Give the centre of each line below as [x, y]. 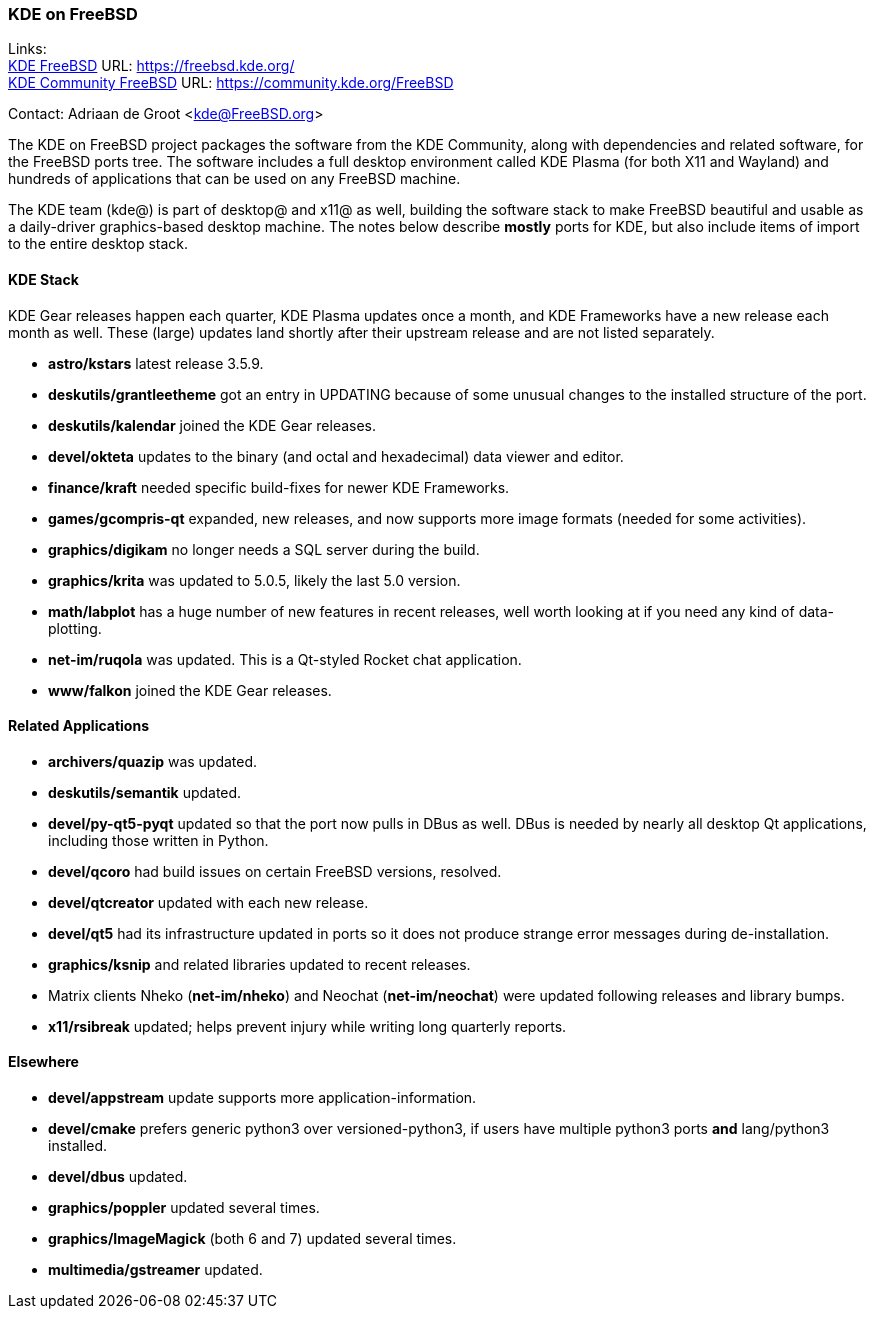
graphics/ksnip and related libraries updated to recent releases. [259, 964]
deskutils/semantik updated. [145, 792]
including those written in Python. [158, 840]
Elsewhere [43, 1062]
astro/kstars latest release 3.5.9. [156, 363]
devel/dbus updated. [118, 1177]
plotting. [75, 628]
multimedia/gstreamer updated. [155, 1270]
